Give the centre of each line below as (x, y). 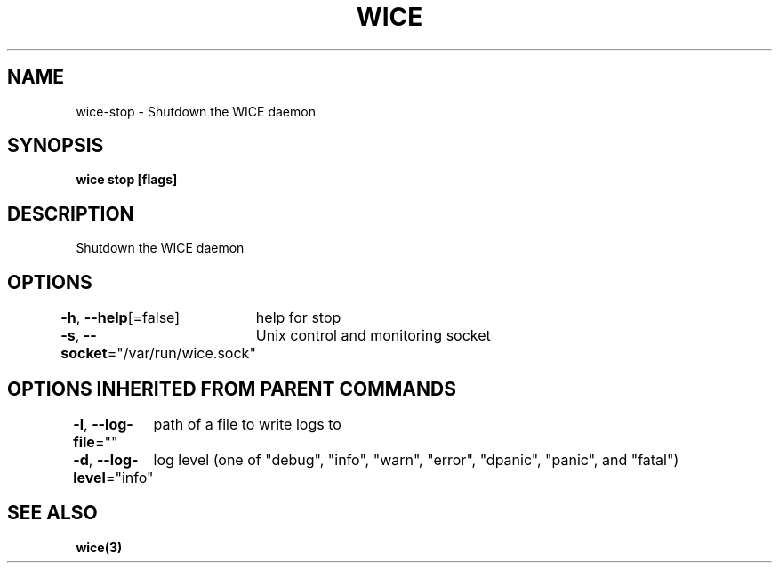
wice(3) (99, 547)
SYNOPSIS (56, 146)
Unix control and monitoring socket (373, 336)
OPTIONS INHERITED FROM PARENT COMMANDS (232, 389)
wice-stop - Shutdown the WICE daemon (196, 111)
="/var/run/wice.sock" (181, 353)
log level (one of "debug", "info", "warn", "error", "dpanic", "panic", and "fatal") (416, 459)
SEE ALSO (52, 513)
